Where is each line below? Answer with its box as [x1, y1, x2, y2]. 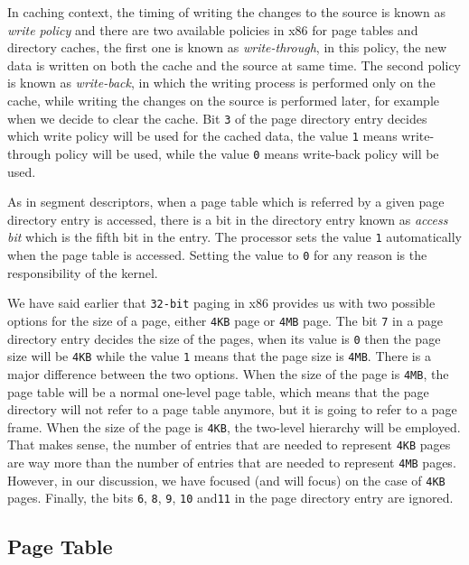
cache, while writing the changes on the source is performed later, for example [7, 90, 439, 109]
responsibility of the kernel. [7, 263, 158, 282]
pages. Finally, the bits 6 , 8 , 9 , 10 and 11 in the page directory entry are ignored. [7, 488, 454, 507]
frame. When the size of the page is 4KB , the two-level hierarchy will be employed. [7, 417, 461, 436]
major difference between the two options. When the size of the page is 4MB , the [7, 364, 449, 383]
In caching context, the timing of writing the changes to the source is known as [7, 3, 446, 21]
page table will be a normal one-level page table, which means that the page [7, 382, 429, 401]
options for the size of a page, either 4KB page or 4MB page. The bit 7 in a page [7, 310, 444, 329]
